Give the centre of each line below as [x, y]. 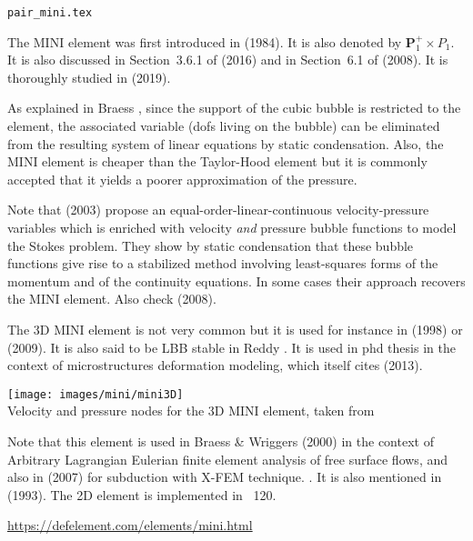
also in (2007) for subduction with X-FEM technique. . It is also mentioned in [225, 477]
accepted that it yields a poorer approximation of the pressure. [182, 179]
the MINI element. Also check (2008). [112, 299]
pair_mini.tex [50, 13]
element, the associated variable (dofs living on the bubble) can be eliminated [224, 126]
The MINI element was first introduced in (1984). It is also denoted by [205, 41]
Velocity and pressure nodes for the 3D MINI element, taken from [191, 411]
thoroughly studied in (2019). [89, 77]
